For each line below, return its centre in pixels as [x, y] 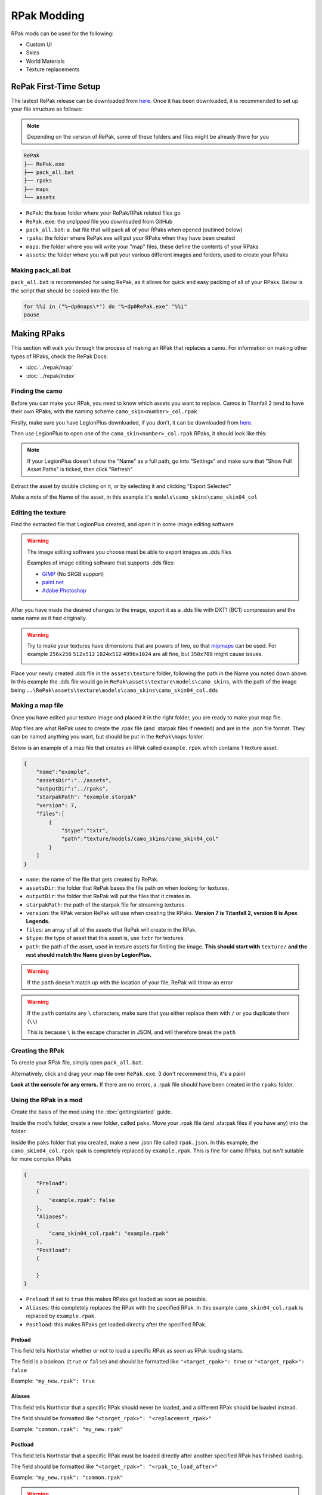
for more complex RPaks [41, 1159]
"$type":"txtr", [85, 830]
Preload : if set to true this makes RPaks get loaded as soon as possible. [117, 1299]
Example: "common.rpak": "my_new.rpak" [67, 1429]
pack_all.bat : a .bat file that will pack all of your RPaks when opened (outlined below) [134, 230]
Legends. [38, 922]
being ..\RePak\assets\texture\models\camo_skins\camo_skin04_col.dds [115, 690]
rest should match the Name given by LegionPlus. [89, 955]
